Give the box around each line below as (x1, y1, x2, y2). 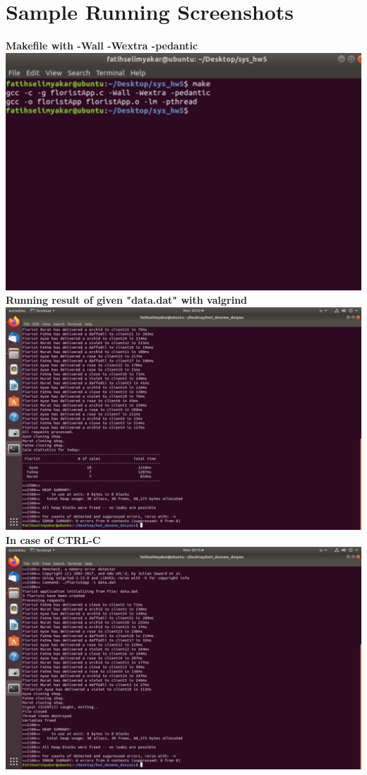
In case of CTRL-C (6, 532, 101, 547)
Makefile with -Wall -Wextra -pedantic (6, 38, 198, 53)
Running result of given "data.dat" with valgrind (6, 292, 248, 307)
